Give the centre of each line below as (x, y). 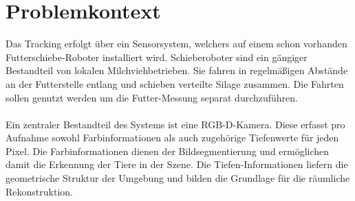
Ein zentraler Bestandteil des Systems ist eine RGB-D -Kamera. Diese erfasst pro (175, 124)
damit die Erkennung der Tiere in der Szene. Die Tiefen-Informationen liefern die (177, 164)
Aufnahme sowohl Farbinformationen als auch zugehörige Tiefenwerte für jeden (172, 138)
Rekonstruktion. (39, 191)
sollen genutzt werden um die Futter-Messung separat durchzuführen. (152, 97)
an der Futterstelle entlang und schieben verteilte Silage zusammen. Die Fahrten (175, 83)
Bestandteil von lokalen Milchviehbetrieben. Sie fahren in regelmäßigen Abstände (177, 70)
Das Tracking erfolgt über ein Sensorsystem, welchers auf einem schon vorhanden (176, 44)
